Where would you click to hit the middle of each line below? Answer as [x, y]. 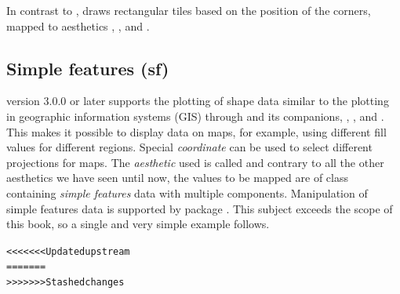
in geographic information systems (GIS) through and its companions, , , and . [195, 116]
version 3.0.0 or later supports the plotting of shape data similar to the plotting [198, 101]
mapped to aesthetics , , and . [78, 25]
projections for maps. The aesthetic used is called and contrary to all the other [195, 162]
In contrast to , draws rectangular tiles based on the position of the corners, [189, 10]
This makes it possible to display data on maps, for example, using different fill [196, 131]
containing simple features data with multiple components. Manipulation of [187, 192]
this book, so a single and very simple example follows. [138, 224]
